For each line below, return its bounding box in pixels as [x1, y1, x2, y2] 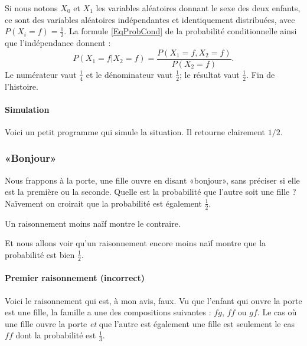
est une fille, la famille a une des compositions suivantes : [5, 306, 211, 318]
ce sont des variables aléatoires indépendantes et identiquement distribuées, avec [5, 13, 295, 25]
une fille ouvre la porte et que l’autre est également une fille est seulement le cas [5, 317, 295, 329]
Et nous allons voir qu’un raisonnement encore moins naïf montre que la [5, 237, 266, 249]
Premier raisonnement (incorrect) [5, 272, 145, 284]
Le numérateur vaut [5, 68, 77, 80]
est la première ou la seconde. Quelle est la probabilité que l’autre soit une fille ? [5, 185, 296, 198]
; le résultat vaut [179, 68, 240, 80]
